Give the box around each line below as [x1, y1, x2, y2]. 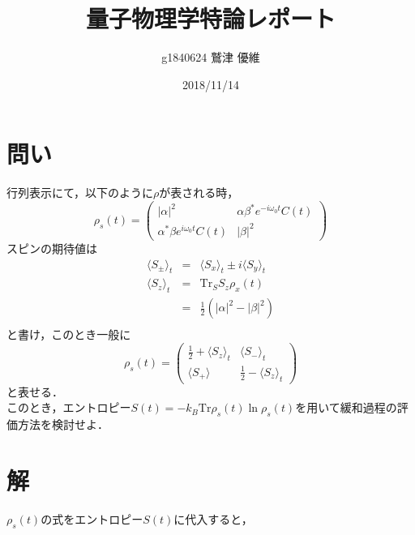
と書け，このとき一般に [6, 326, 131, 343]
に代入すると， [173, 510, 253, 527]
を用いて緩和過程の [295, 399, 397, 416]
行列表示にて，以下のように [6, 184, 154, 201]
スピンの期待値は [6, 239, 97, 256]
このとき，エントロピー [6, 399, 131, 416]
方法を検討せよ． [17, 416, 109, 433]
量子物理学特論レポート [85, 2, 336, 35]
